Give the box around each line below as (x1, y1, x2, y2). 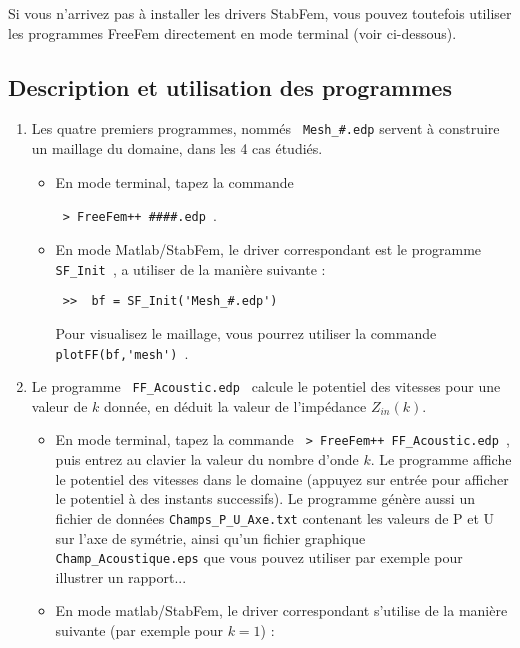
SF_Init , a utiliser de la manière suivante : (55, 258, 326, 279)
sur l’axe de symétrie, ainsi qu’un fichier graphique (55, 527, 366, 548)
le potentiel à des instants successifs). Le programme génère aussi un (55, 488, 475, 509)
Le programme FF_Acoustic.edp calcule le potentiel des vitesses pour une (31, 376, 501, 397)
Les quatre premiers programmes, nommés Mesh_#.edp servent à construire (31, 118, 500, 139)
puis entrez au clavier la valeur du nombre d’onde (55, 449, 359, 470)
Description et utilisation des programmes (8, 71, 452, 102)
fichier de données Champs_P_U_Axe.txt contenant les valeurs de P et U (55, 507, 495, 528)
